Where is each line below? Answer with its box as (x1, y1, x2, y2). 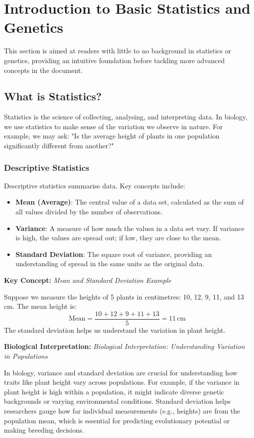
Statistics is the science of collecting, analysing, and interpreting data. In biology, (4, 112, 248, 122)
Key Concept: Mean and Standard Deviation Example (4, 275, 171, 285)
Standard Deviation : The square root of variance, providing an (15, 249, 212, 259)
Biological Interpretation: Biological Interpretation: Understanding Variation (4, 341, 245, 351)
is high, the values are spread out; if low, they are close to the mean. (15, 232, 221, 243)
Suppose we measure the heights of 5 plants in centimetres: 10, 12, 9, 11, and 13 (4, 291, 244, 301)
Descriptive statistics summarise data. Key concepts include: (4, 180, 185, 190)
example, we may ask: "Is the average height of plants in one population (4, 131, 220, 141)
